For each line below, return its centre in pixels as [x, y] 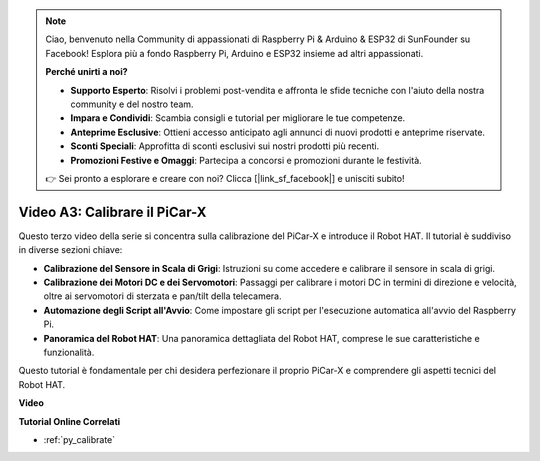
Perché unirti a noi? [87, 72]
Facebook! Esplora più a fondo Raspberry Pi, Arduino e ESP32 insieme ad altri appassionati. [234, 53]
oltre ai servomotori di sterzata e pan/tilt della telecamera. [162, 296]
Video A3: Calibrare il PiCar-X [112, 211]
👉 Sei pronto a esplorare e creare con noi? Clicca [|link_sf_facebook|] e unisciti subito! [225, 178]
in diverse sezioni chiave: [70, 250]
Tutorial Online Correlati [69, 421]
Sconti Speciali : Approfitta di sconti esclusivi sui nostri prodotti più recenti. [225, 146]
